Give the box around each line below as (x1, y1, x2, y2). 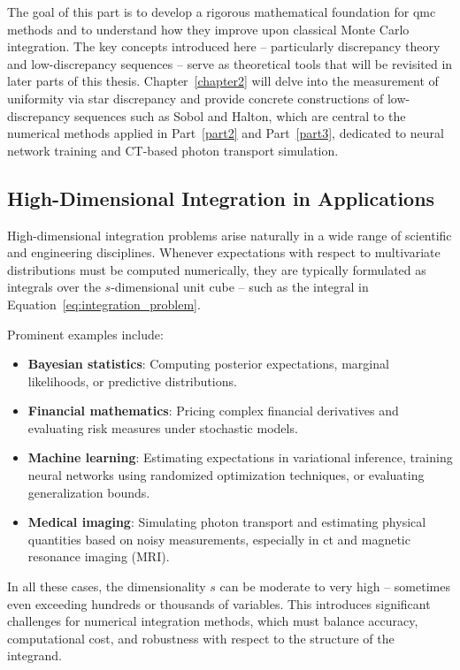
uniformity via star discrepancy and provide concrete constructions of (7, 88, 384, 107)
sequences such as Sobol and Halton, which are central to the (73, 106, 406, 125)
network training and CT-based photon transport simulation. (7, 141, 339, 159)
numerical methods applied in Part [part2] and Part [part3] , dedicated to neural (7, 124, 444, 142)
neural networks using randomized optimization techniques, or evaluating (27, 466, 425, 484)
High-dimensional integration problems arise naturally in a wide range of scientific (7, 225, 452, 244)
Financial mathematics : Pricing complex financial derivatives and (27, 401, 399, 420)
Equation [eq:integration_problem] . (7, 294, 201, 313)
